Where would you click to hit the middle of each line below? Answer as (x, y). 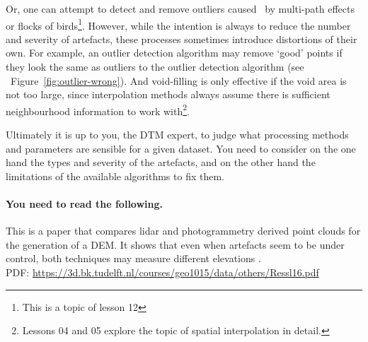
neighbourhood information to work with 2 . (98, 110)
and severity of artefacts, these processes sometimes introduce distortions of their (182, 39)
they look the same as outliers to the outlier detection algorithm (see (155, 67)
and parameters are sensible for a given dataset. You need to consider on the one (181, 148)
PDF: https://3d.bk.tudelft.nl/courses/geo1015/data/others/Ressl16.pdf (162, 272)
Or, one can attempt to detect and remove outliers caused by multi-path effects (180, 8)
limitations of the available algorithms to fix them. (115, 176)
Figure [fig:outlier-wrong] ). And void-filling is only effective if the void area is (178, 80)
